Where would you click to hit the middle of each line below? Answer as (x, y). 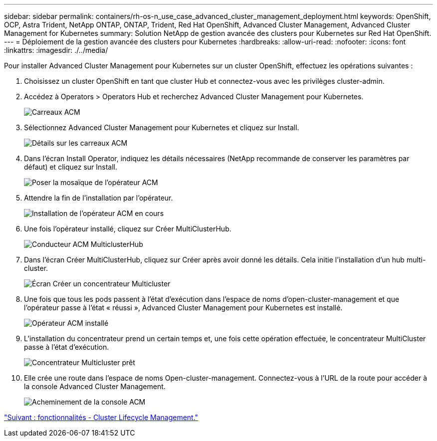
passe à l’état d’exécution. (67, 347)
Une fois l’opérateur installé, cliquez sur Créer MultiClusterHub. (128, 229)
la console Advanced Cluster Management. (95, 386)
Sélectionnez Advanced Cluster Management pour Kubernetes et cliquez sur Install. (162, 127)
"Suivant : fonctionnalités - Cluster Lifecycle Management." (101, 417)
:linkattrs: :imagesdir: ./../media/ (56, 50)
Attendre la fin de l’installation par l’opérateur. (99, 198)
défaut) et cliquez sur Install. (71, 167)
